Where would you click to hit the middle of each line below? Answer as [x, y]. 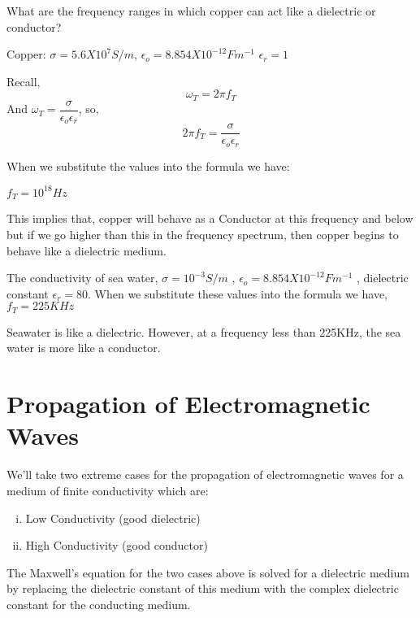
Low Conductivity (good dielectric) [113, 518]
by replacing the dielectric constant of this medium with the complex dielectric [203, 588]
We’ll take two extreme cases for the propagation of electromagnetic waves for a [205, 474]
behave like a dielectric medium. [87, 250]
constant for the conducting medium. [99, 604]
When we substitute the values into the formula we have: [148, 165]
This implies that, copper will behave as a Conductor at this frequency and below [210, 218]
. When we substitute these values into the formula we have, [238, 293]
